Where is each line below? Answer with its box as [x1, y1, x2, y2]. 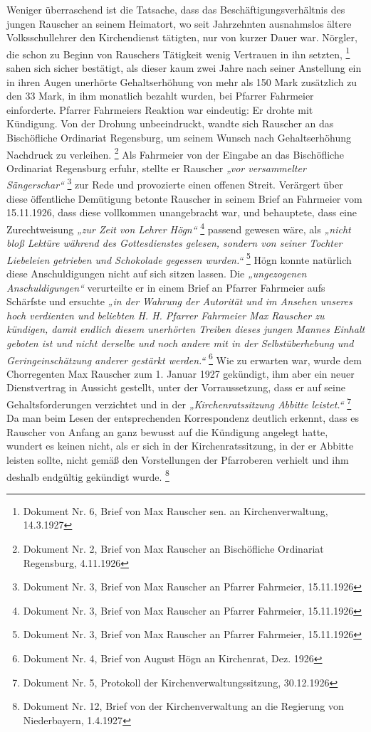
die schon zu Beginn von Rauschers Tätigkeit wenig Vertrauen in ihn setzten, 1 [6, 44, 350, 61]
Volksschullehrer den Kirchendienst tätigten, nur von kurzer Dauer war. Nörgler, [6, 30, 357, 45]
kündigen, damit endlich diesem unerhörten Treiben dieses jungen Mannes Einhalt [6, 322, 365, 336]
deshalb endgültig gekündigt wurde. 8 [6, 467, 169, 484]
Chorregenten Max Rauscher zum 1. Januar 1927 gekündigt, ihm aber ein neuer [6, 366, 355, 381]
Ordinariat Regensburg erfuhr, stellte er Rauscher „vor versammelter [6, 160, 306, 175]
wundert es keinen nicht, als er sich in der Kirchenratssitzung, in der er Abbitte [6, 438, 354, 453]
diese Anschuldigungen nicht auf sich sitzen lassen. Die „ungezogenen [6, 265, 307, 280]
